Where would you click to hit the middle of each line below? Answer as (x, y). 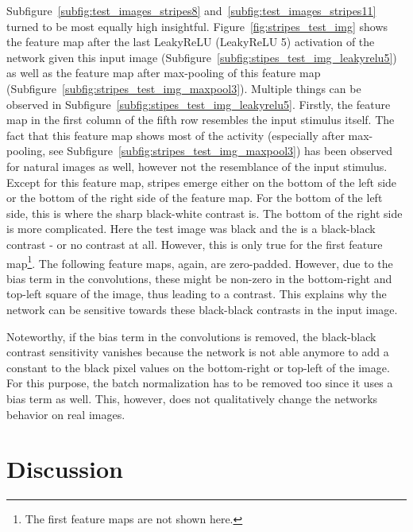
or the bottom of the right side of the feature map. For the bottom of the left (195, 198)
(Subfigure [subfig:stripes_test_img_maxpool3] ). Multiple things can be (184, 88)
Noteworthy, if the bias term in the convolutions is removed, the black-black (191, 336)
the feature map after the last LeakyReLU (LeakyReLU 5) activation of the (191, 42)
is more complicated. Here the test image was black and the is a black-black (191, 229)
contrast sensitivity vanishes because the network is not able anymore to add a (198, 352)
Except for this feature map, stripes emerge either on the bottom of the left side (202, 182)
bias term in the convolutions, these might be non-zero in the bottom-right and (199, 278)
